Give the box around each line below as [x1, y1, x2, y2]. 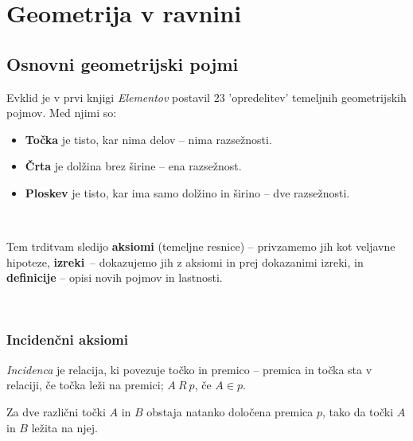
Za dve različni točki [6, 403, 106, 420]
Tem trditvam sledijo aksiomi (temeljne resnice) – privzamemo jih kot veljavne [6, 238, 395, 255]
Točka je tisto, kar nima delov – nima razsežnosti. [25, 131, 272, 147]
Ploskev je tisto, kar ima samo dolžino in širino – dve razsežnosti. [25, 184, 350, 201]
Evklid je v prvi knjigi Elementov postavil [6, 88, 211, 105]
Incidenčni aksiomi [6, 330, 129, 349]
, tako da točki [322, 403, 394, 420]
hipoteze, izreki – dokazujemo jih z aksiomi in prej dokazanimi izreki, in [6, 253, 364, 270]
